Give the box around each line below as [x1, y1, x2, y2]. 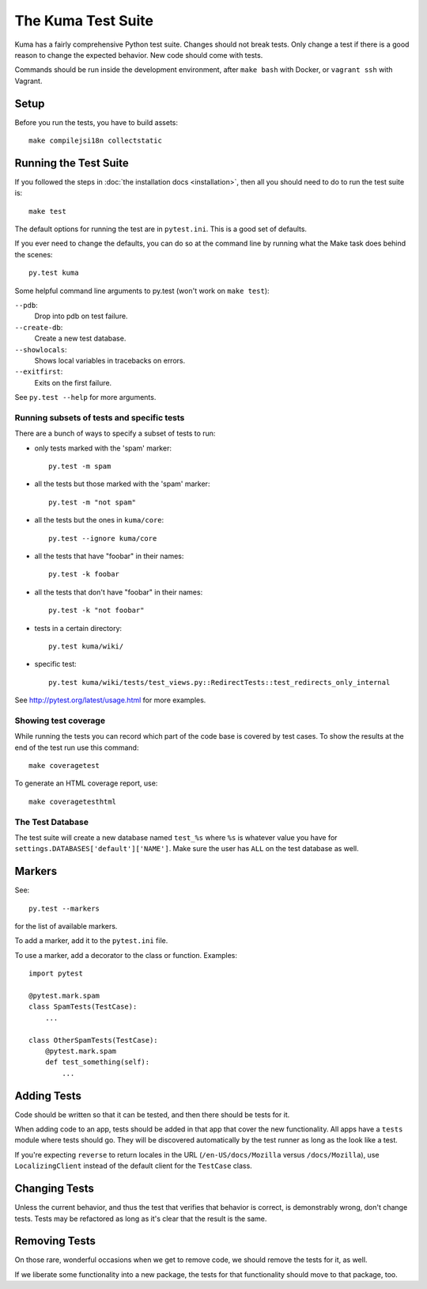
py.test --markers [28, 903, 100, 913]
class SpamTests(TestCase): [28, 1002, 138, 1011]
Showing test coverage [14, 715, 106, 726]
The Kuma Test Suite [14, 12, 154, 29]
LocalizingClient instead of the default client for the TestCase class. [14, 1161, 252, 1171]
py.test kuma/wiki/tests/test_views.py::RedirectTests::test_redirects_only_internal [48, 678, 391, 686]
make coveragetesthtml [28, 797, 117, 806]
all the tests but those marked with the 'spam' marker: [34, 479, 210, 489]
